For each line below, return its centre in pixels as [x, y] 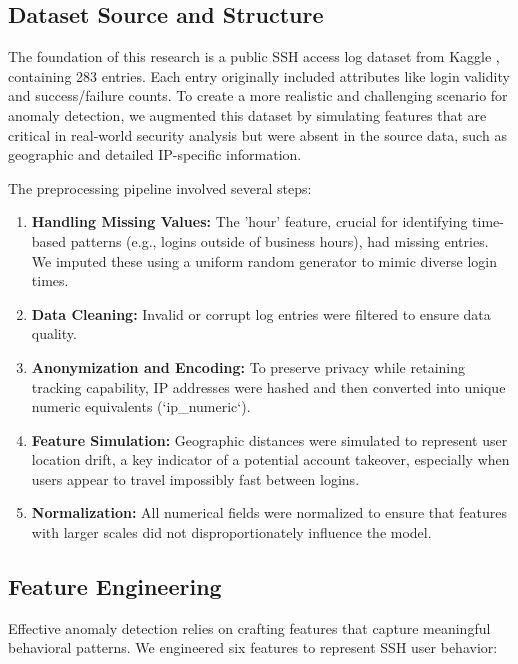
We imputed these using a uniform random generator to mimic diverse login [264, 260]
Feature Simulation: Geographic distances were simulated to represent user [269, 439]
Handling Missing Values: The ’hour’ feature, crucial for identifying [249, 221]
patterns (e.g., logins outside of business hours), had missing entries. [279, 240]
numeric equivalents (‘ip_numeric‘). [141, 406]
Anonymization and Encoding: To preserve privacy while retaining [248, 366]
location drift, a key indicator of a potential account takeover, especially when [270, 459]
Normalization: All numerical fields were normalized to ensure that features [269, 512]
